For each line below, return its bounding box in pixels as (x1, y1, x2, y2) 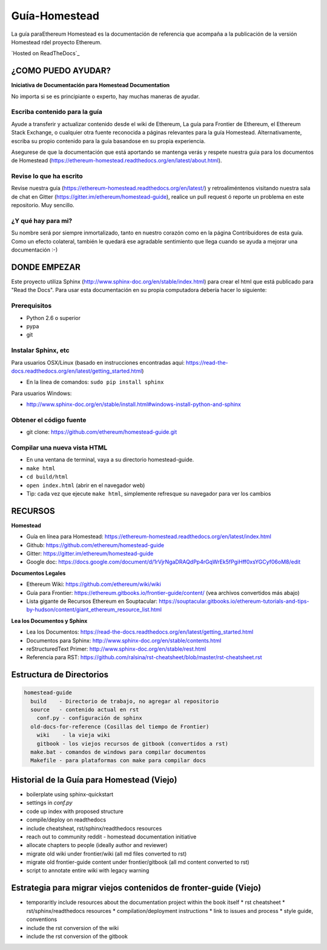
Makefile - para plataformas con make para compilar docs (30, 757, 206, 764)
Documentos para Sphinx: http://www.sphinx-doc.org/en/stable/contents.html (26, 637, 222, 644)
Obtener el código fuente (11, 416, 87, 424)
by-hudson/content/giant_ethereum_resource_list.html (26, 606, 162, 613)
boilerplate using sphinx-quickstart (26, 791, 114, 798)
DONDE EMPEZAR (11, 262, 81, 272)
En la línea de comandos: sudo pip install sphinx (26, 379, 164, 386)
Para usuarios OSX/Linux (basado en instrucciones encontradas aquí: (11, 359, 185, 366)
